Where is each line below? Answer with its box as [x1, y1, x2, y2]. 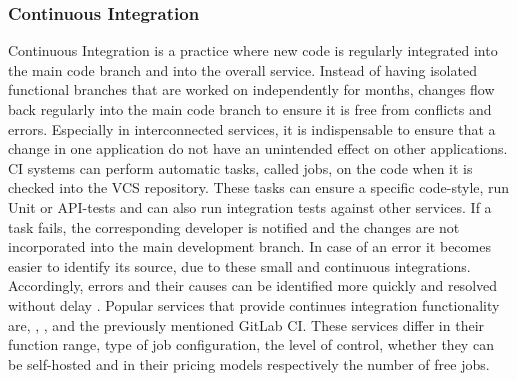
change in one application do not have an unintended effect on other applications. [8, 138, 508, 159]
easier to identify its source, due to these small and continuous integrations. [8, 255, 471, 276]
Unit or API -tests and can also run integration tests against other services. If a [8, 196, 492, 217]
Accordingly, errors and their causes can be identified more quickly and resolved [8, 275, 498, 296]
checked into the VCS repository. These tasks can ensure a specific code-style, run [8, 177, 510, 198]
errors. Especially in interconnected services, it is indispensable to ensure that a [8, 118, 496, 139]
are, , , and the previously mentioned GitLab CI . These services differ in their [8, 314, 485, 335]
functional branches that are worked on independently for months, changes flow [8, 79, 495, 100]
